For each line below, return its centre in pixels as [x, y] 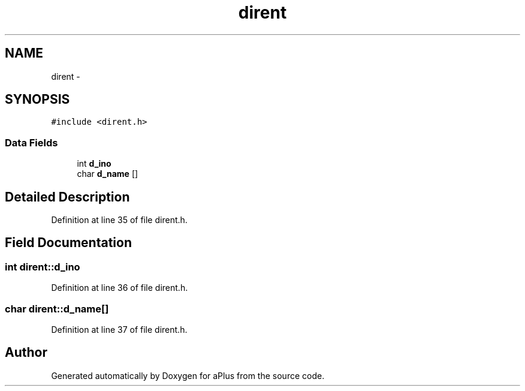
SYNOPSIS [37, 100]
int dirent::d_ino [43, 267]
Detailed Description [67, 197]
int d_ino [94, 164]
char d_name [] [108, 174]
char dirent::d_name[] [57, 309]
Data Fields [31, 142]
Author [26, 353]
